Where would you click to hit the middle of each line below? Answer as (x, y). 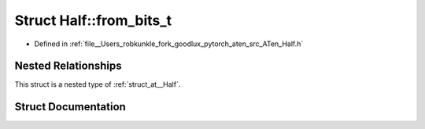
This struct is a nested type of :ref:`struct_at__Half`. (98, 84)
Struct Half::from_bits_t (93, 20)
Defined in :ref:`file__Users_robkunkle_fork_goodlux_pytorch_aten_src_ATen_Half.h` (169, 44)
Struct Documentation (70, 107)
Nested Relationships (68, 66)
